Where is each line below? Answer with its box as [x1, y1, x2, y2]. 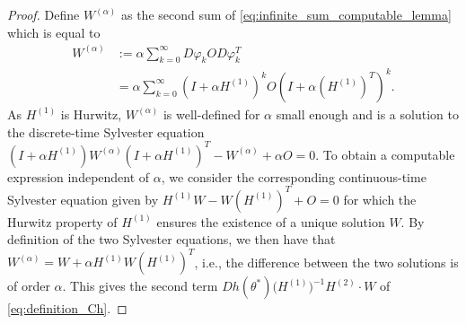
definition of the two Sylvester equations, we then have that [7, 230, 336, 249]
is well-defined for [163, 104, 260, 123]
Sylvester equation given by [7, 189, 159, 208]
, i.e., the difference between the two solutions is [194, 252, 459, 271]
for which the [343, 189, 417, 208]
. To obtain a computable [315, 144, 455, 163]
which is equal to [7, 22, 101, 41]
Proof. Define [7, 5, 80, 23]
